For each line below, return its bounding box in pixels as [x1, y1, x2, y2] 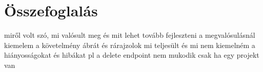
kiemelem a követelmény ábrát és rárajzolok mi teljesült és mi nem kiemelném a [4, 39, 255, 50]
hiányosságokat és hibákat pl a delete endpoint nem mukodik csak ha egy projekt [4, 50, 259, 60]
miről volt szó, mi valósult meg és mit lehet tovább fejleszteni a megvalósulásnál [4, 30, 255, 40]
